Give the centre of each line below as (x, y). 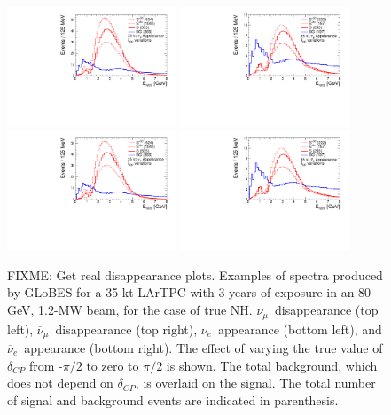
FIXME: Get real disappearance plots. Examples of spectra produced (195, 274)
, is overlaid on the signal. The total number (255, 383)
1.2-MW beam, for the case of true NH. (145, 310)
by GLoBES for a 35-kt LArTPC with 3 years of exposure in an (181, 292)
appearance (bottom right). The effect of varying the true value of (203, 347)
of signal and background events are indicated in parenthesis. (173, 399)
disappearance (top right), (126, 329)
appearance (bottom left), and (300, 329)
